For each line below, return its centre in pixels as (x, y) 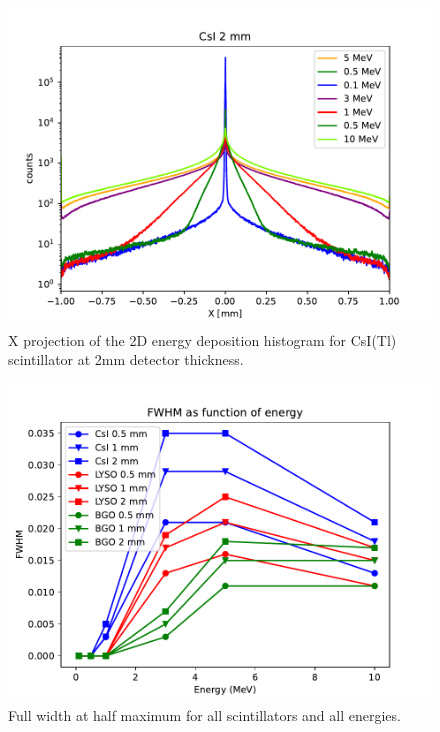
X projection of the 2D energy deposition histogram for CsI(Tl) (202, 339)
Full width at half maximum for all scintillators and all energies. (204, 715)
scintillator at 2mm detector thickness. (126, 359)
